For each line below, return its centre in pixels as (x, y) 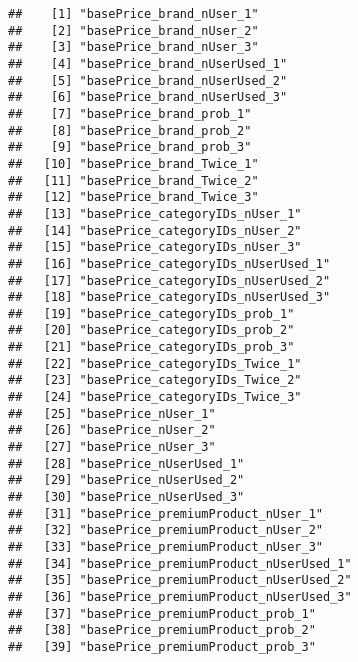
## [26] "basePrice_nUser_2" (112, 430)
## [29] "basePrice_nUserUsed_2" (126, 480)
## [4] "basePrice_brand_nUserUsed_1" (148, 63)
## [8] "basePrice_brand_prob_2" (130, 130)
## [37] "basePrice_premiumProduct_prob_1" (162, 613)
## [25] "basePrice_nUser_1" (112, 413)
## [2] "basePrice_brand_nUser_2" (133, 30)
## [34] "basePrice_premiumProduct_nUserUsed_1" (180, 563)
